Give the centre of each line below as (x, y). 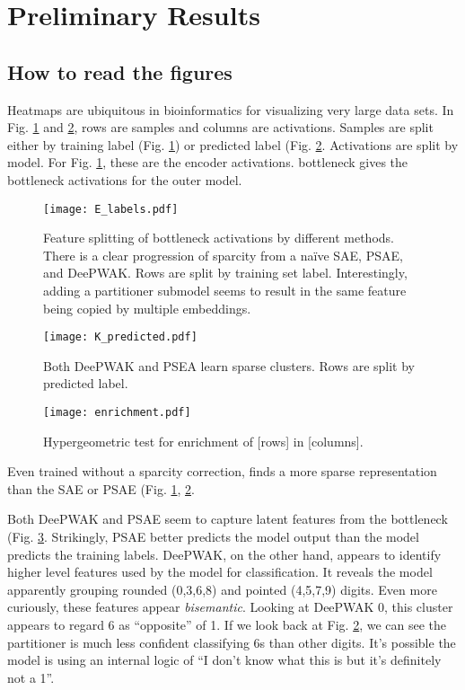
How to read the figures (120, 71)
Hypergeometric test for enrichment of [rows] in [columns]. (203, 441)
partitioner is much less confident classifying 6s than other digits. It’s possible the (232, 642)
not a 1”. (31, 677)
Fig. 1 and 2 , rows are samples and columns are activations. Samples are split (220, 127)
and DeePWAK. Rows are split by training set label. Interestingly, (225, 273)
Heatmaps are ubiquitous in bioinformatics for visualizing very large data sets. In (231, 109)
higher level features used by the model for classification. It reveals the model (220, 572)
